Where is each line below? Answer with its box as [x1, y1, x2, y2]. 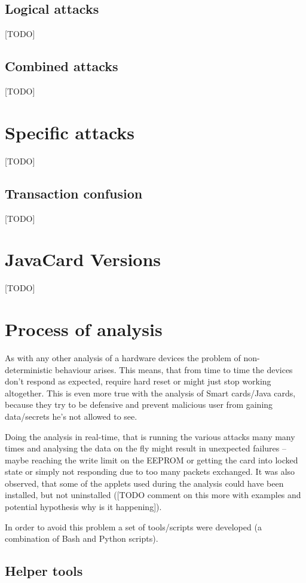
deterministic [5, 363, 53, 376]
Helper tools [5, 561, 83, 580]
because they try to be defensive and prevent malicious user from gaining [5, 398, 273, 411]
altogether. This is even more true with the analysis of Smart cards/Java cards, [5, 386, 296, 399]
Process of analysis [5, 317, 163, 341]
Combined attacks [5, 57, 118, 75]
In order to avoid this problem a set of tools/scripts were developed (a [5, 520, 262, 533]
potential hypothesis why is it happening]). [5, 500, 162, 513]
